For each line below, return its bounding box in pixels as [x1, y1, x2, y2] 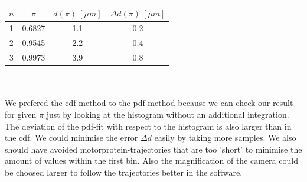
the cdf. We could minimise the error [5, 131, 138, 144]
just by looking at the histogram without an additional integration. [46, 108, 289, 120]
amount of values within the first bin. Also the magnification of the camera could [5, 154, 298, 167]
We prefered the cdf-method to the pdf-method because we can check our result [5, 97, 293, 109]
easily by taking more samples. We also [154, 131, 296, 144]
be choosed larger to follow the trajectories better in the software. [5, 166, 243, 178]
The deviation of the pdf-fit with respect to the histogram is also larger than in [5, 120, 292, 132]
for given [5, 108, 37, 120]
